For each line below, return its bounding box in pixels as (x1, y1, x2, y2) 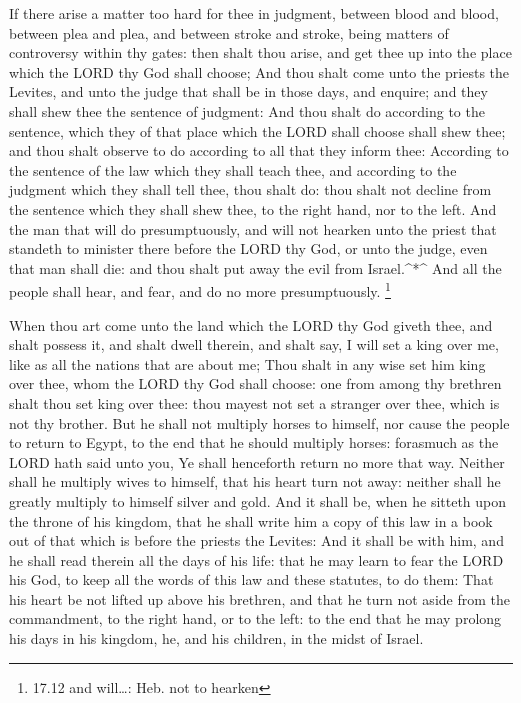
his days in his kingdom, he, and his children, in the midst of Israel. (9, 628, 424, 649)
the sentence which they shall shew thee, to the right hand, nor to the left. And (9, 198, 497, 219)
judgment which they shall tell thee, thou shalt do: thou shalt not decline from (9, 179, 492, 200)
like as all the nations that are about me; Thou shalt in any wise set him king (9, 353, 486, 374)
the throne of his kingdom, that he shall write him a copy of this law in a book (9, 510, 493, 531)
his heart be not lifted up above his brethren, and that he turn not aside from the (9, 588, 510, 609)
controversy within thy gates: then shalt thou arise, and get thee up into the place (9, 42, 512, 63)
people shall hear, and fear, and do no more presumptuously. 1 (9, 278, 391, 301)
